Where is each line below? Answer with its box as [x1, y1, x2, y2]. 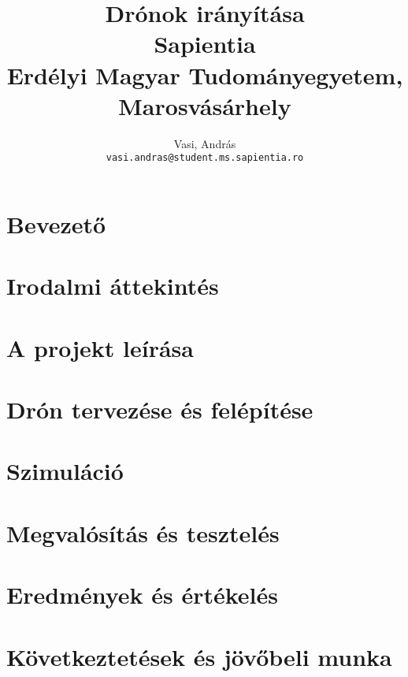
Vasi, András [173, 135, 236, 151]
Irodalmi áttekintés [6, 270, 219, 302]
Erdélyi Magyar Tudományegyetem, [6, 58, 403, 91]
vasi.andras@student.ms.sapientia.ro [106, 152, 304, 164]
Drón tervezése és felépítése [6, 393, 313, 426]
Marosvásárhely [118, 89, 291, 121]
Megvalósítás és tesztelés [6, 516, 280, 549]
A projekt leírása [6, 331, 194, 363]
